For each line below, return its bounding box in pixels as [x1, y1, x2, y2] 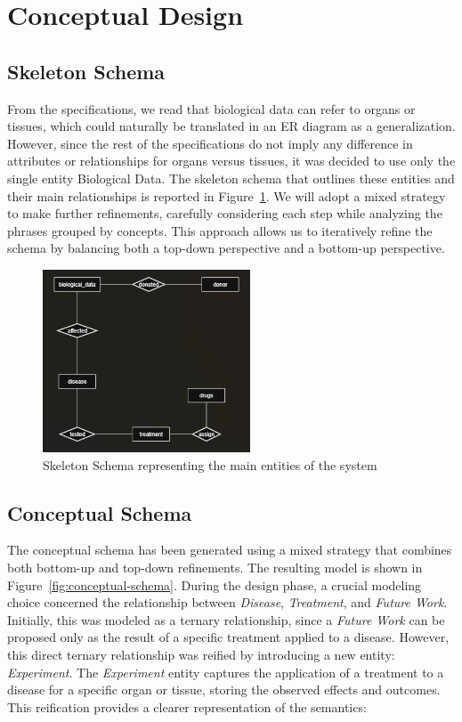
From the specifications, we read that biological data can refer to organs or [7, 99, 416, 118]
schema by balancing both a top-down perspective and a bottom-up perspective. [7, 239, 445, 257]
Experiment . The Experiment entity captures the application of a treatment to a [7, 662, 444, 681]
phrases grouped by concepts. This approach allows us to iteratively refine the [7, 221, 433, 239]
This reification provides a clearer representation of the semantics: [7, 697, 367, 716]
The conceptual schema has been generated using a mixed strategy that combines [7, 540, 452, 559]
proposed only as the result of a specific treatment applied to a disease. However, [7, 628, 450, 646]
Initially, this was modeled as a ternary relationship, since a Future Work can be [7, 610, 445, 629]
